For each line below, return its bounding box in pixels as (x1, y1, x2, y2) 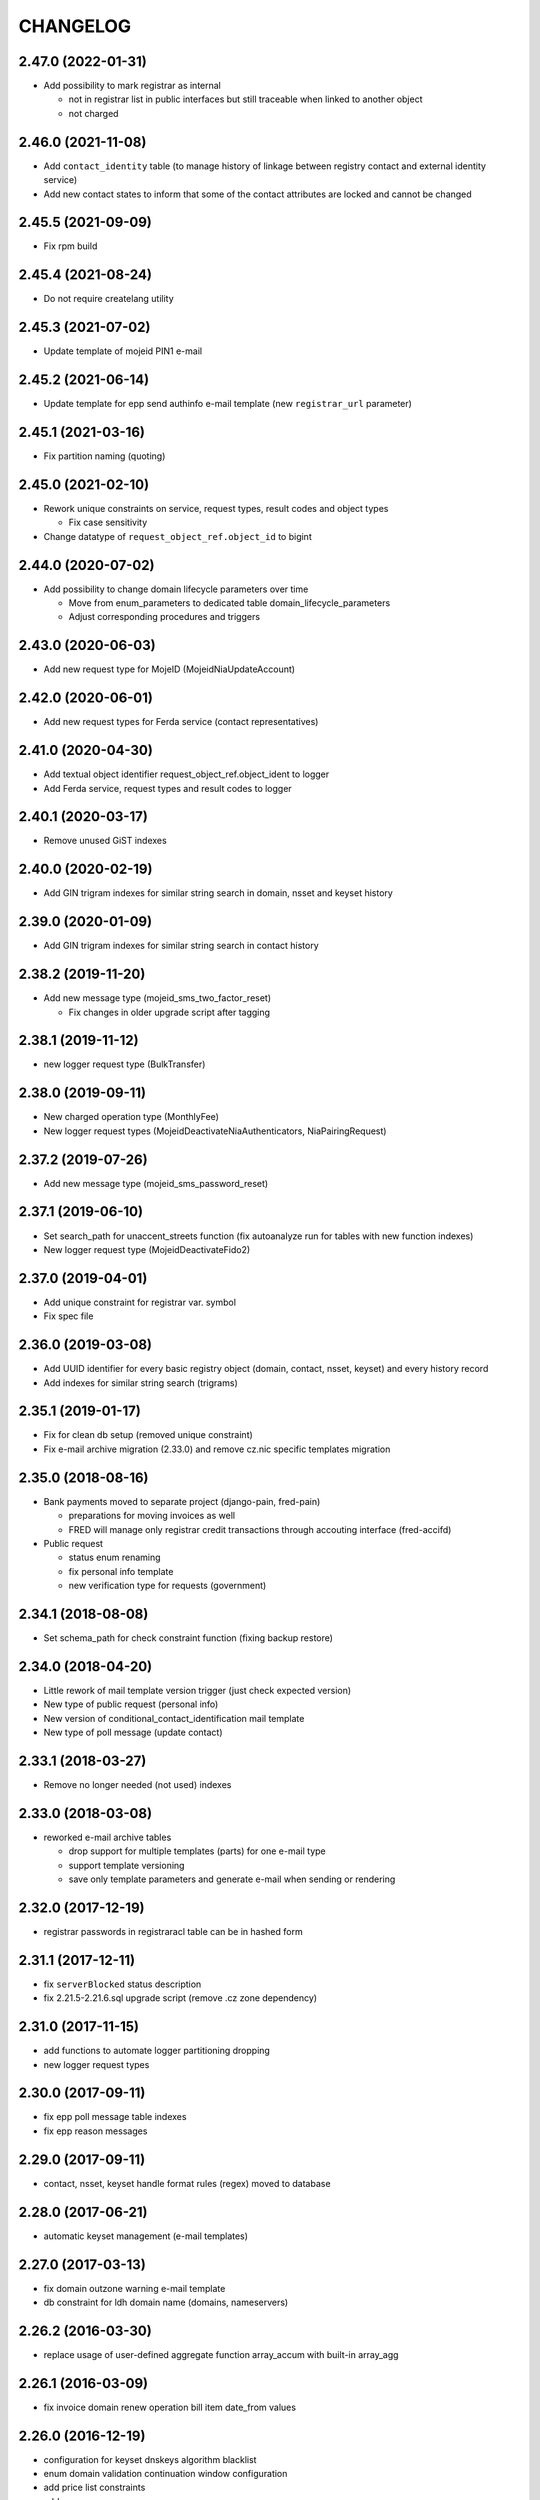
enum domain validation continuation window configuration (43, 2468, 288, 2480)
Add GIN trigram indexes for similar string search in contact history (43, 940, 319, 952)
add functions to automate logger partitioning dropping (43, 2045, 270, 2057)
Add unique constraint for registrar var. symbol (43, 1296, 237, 1308)
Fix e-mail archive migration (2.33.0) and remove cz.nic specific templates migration (43, 1443, 391, 1455)
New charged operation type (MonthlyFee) (43, 1111, 220, 1123)
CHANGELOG (18, 15, 132, 37)
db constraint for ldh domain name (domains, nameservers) (43, 2296, 289, 2308)
